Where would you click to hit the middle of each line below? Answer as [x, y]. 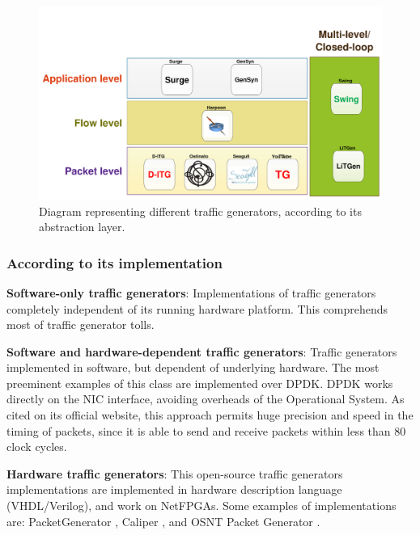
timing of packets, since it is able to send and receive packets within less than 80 [206, 430]
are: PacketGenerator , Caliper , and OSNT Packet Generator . [163, 521]
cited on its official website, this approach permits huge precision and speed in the [210, 415]
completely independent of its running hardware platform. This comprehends [197, 308]
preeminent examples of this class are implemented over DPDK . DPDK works [200, 383]
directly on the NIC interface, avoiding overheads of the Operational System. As [206, 399]
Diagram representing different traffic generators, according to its [200, 211]
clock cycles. [37, 447]
